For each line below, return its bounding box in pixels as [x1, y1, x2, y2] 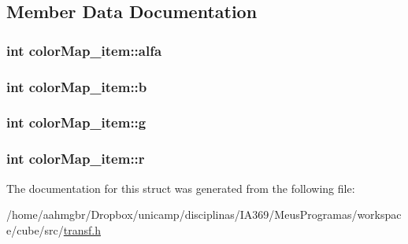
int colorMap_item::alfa [6, 40, 162, 60]
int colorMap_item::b [6, 76, 147, 96]
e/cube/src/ [6, 221, 64, 238]
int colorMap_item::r [6, 149, 145, 168]
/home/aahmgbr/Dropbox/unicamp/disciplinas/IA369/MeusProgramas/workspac [6, 206, 402, 223]
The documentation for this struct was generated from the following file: [6, 179, 355, 196]
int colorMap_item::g [6, 113, 147, 132]
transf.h [63, 221, 102, 238]
